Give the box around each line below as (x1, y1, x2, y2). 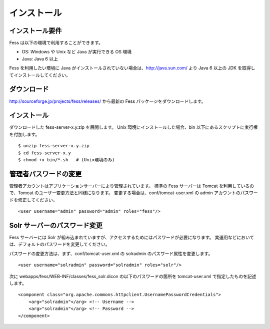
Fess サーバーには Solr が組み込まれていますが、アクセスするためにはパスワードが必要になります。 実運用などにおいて (9, 234, 254, 240)
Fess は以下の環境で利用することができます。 (9, 40, 103, 46)
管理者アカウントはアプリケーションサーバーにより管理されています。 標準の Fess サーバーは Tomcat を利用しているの (9, 183, 254, 189)
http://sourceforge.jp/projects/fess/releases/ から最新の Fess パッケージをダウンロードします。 (9, 98, 206, 104)
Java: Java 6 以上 (21, 55, 58, 62)
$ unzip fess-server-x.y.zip (18, 143, 89, 149)
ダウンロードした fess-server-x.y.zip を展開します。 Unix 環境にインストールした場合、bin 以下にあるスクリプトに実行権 (9, 124, 258, 130)
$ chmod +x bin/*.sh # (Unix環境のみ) (18, 157, 115, 162)
